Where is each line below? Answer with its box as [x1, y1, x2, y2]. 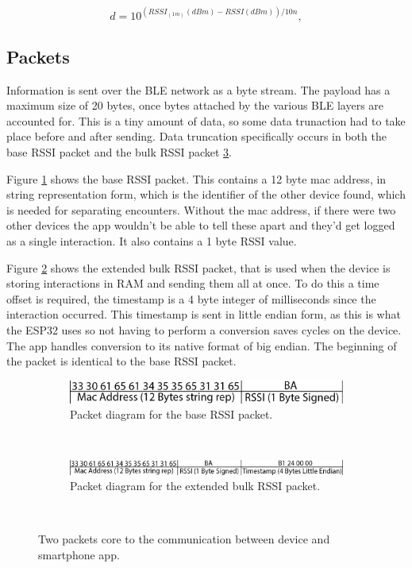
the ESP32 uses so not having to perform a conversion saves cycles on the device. [6, 322, 402, 338]
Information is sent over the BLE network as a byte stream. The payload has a [6, 81, 391, 98]
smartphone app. [38, 546, 120, 562]
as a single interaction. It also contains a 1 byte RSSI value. [6, 233, 297, 249]
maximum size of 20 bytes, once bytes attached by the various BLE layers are [6, 97, 384, 114]
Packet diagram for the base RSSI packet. [70, 406, 273, 423]
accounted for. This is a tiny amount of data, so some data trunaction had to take [6, 112, 406, 129]
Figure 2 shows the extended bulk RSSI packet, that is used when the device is [6, 259, 391, 276]
